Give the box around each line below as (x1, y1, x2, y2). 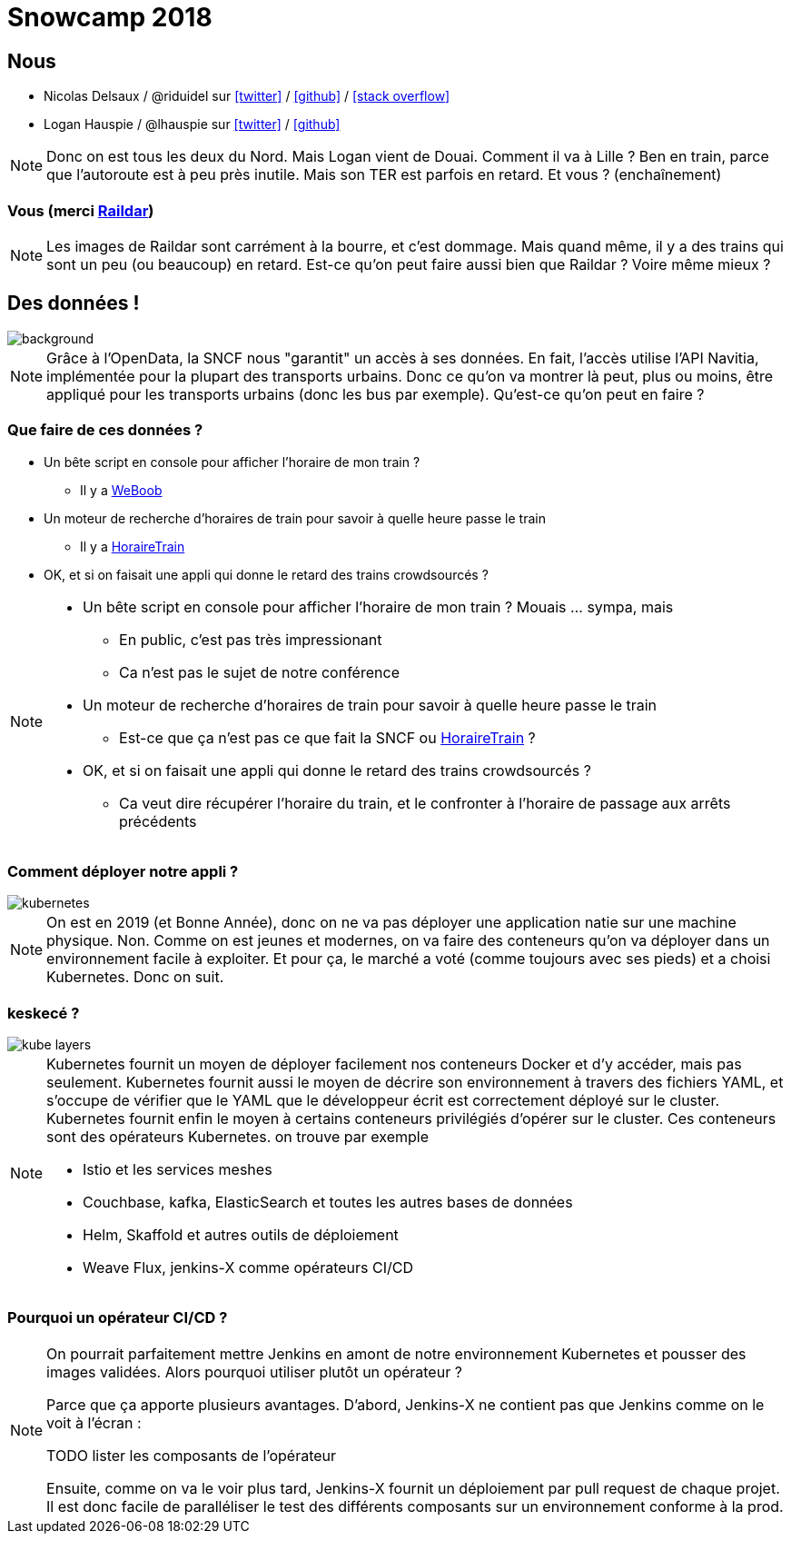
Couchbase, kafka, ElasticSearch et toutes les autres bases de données (83, 1193, 573, 1212)
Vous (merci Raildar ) (7, 201, 154, 220)
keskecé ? (7, 1003, 80, 1022)
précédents (119, 811, 197, 830)
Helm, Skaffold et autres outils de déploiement (83, 1226, 399, 1245)
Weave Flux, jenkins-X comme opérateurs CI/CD (83, 1258, 413, 1278)
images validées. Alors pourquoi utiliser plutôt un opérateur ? (46, 1362, 462, 1381)
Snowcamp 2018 (7, 2, 213, 33)
